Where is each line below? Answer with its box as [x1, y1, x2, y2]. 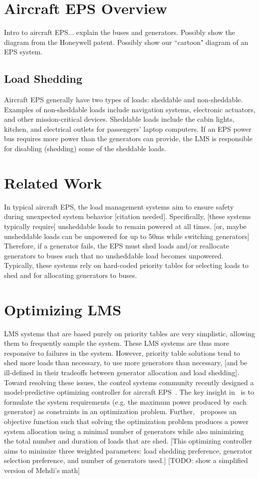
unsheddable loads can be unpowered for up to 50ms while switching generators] [4, 231, 250, 241]
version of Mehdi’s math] [4, 465, 80, 475]
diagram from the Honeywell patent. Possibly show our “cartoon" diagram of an [4, 36, 249, 47]
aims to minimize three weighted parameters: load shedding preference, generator [4, 445, 253, 456]
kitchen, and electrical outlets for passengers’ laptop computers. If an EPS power [4, 123, 252, 134]
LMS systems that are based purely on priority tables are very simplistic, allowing [4, 328, 256, 338]
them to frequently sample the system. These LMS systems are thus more [4, 338, 230, 348]
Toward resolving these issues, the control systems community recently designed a [4, 377, 254, 387]
